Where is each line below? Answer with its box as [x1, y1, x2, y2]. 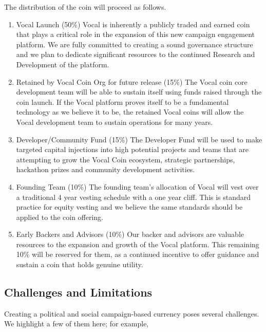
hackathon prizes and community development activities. [16, 164, 195, 175]
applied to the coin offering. [16, 211, 104, 222]
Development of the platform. [16, 59, 109, 69]
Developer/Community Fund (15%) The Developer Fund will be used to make [16, 134, 262, 144]
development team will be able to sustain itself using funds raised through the [16, 86, 262, 97]
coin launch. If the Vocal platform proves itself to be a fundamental [16, 96, 229, 107]
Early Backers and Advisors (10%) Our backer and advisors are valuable [16, 229, 244, 239]
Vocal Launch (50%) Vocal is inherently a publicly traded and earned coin [16, 19, 250, 29]
